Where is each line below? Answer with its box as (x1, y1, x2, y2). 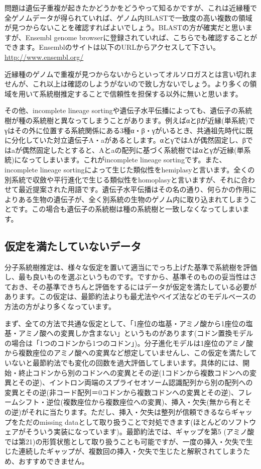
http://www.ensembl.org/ (5, 51, 84, 62)
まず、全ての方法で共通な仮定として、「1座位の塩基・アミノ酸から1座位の (5, 318, 246, 328)
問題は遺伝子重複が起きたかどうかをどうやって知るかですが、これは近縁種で (5, 3, 257, 13)
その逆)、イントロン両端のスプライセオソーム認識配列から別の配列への (18, 377, 253, 388)
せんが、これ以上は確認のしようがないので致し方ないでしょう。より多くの (5, 78, 250, 89)
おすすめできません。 (18, 455, 89, 466)
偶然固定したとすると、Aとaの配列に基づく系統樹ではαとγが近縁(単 (22, 144, 244, 155)
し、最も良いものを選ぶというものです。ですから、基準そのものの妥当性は (5, 271, 250, 282)
